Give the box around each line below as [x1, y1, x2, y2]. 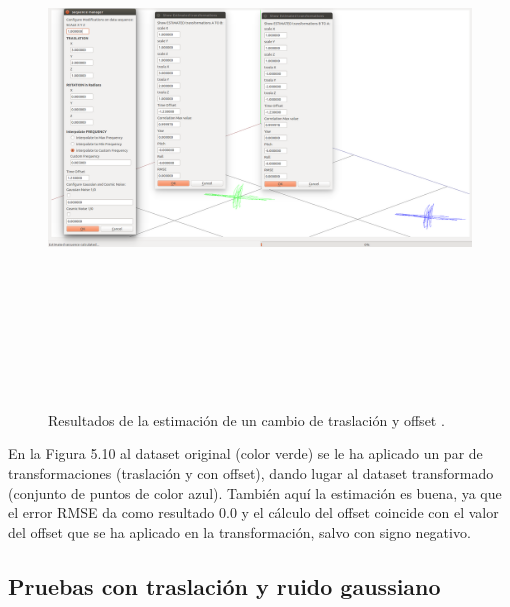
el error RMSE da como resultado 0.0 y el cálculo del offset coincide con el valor [8, 502, 499, 523]
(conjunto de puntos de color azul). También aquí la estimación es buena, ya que [8, 482, 502, 503]
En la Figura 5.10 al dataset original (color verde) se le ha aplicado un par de [8, 443, 483, 464]
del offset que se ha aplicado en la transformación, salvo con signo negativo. [8, 521, 471, 542]
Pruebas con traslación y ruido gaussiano [8, 570, 441, 601]
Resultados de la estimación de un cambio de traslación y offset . [48, 409, 445, 430]
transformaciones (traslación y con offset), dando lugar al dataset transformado [8, 462, 494, 483]
